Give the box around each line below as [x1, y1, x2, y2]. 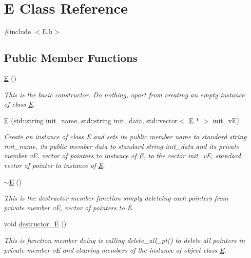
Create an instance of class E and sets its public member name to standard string [4, 131, 247, 142]
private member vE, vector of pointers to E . [4, 202, 134, 212]
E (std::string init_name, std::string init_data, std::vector [4, 115, 178, 125]
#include [4, 26, 31, 37]
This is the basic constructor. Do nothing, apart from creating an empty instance [4, 89, 245, 99]
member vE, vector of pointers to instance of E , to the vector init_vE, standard [4, 150, 241, 161]
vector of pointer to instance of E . [4, 160, 105, 170]
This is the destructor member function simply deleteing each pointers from [4, 193, 229, 203]
